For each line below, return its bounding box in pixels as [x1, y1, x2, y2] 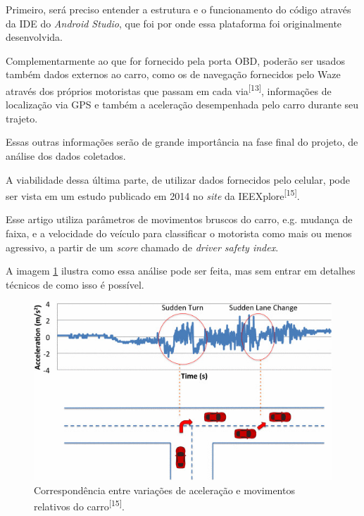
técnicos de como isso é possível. [6, 277, 144, 291]
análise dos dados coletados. [6, 149, 126, 163]
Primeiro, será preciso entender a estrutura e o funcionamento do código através [6, 2, 351, 16]
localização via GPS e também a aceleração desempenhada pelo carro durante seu [6, 97, 359, 112]
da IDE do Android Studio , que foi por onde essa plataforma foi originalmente [6, 15, 342, 30]
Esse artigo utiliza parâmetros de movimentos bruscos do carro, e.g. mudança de [6, 212, 353, 227]
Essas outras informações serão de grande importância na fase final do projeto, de [6, 134, 358, 149]
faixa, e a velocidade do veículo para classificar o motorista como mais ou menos [6, 226, 352, 241]
